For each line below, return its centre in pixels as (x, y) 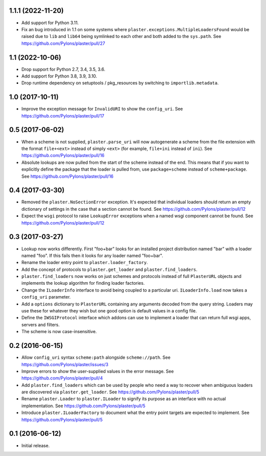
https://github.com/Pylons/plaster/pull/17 (63, 115)
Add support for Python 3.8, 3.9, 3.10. (59, 76)
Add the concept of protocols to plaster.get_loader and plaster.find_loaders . (109, 269)
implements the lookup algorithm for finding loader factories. (83, 283)
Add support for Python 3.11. (50, 23)
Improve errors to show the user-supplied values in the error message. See (98, 371)
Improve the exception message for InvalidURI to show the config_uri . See (102, 109)
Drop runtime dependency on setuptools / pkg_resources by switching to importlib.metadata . (120, 83)
